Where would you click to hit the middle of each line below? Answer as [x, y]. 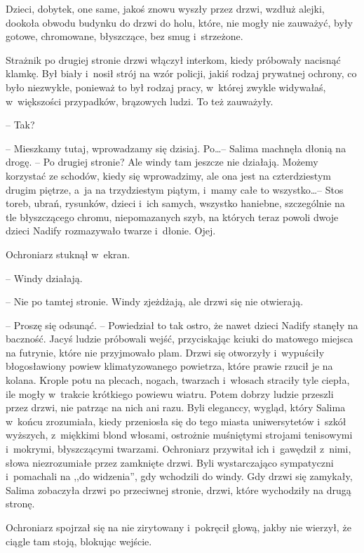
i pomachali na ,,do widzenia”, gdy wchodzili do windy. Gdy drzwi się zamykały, [179, 476]
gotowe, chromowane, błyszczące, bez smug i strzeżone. [124, 36]
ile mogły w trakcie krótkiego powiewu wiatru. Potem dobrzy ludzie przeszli [170, 393]
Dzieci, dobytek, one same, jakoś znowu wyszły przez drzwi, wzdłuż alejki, [165, 8]
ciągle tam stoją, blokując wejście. [79, 541]
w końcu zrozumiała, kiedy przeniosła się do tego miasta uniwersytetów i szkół [176, 421]
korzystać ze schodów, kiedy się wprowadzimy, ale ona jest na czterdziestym [168, 175]
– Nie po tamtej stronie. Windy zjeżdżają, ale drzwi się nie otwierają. [155, 301]
